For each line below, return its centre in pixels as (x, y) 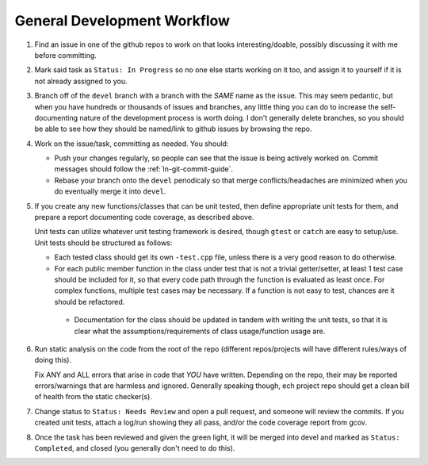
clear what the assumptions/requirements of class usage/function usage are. (200, 331)
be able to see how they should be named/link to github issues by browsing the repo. (173, 129)
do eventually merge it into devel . (110, 191)
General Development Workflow (122, 21)
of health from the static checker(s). (93, 397)
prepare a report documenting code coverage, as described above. (144, 217)
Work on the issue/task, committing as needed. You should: (132, 144)
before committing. (65, 55)
